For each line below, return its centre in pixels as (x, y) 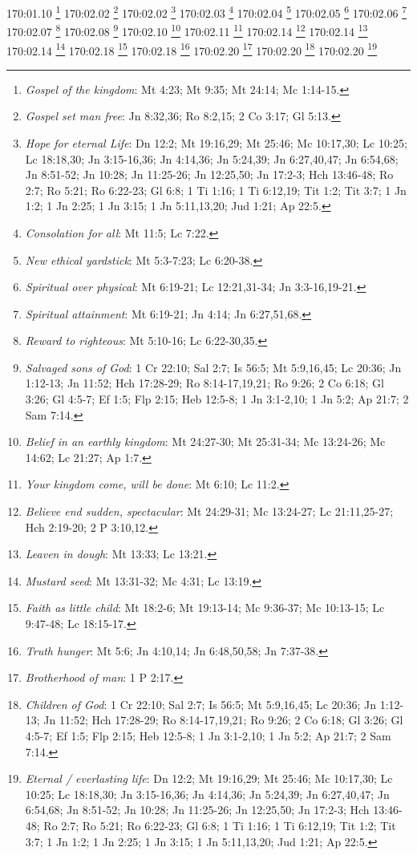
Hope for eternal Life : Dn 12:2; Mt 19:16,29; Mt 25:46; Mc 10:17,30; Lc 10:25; (216, 142)
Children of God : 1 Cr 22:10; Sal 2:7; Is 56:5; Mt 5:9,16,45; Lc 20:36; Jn (201, 704)
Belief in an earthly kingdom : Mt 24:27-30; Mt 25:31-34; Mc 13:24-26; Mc (205, 442)
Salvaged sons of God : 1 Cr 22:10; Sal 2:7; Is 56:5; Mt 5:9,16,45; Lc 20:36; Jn (213, 367)
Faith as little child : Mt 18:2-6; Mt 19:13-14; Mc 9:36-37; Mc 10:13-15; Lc (205, 608)
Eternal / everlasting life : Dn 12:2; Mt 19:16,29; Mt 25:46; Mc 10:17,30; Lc (209, 778)
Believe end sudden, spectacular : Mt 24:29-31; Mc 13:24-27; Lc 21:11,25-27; (209, 511)
